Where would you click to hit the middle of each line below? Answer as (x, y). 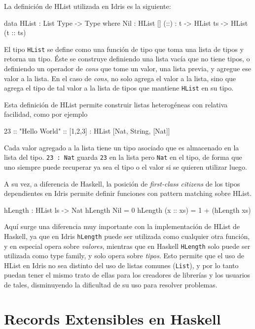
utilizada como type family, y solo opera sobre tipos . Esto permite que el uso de (124, 256)
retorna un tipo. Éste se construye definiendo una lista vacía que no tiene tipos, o (127, 59)
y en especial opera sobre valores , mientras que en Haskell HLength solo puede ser (127, 246)
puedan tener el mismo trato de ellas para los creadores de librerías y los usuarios (127, 275)
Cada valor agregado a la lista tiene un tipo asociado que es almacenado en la (122, 147)
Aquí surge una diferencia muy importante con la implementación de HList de (122, 226)
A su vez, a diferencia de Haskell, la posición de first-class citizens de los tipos (122, 183)
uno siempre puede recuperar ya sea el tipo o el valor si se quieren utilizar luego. (126, 166)
